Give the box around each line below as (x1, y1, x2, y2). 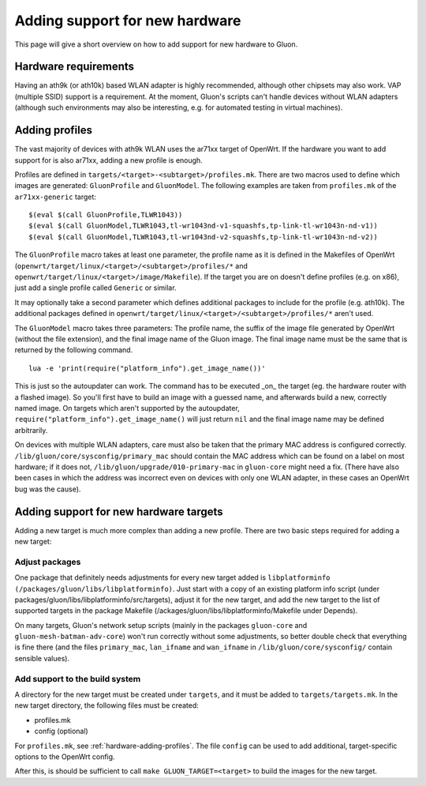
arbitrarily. (14, 425, 48, 434)
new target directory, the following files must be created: (14, 701, 199, 710)
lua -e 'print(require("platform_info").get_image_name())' (28, 363, 266, 373)
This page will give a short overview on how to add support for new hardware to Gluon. (14, 39, 298, 49)
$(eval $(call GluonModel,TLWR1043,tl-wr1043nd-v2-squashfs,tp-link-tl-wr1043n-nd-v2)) (28, 232, 379, 241)
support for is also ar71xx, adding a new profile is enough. (14, 155, 203, 165)
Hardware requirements (14, 60, 134, 73)
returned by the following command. (14, 345, 133, 355)
